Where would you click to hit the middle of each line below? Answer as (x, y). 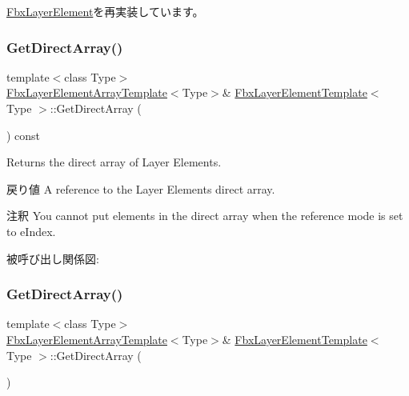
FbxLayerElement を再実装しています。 (105, 11)
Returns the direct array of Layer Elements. (114, 162)
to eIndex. (31, 231)
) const (24, 135)
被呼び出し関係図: (53, 258)
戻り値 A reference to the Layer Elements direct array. (141, 188)
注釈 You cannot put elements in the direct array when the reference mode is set (205, 216)
